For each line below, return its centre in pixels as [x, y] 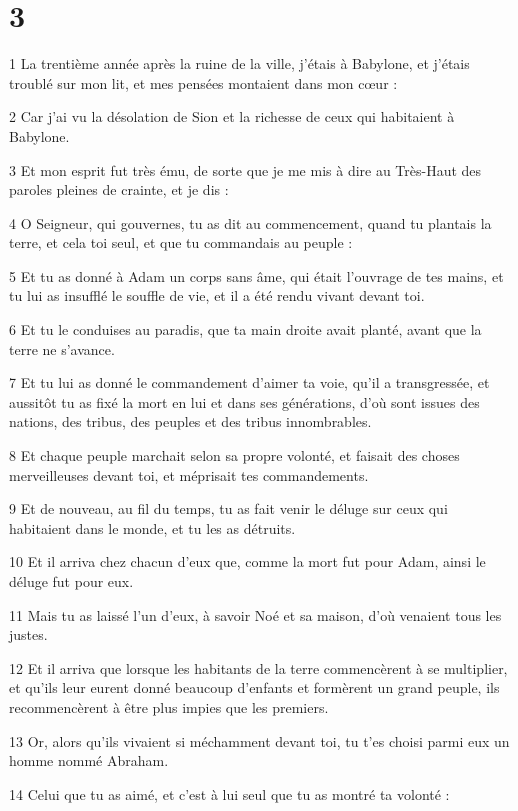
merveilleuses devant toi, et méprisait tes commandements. [189, 474]
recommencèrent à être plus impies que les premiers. [169, 706]
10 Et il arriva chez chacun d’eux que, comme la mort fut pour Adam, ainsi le [247, 561]
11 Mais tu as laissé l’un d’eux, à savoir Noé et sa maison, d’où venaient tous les [255, 614]
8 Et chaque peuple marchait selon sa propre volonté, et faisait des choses [234, 455]
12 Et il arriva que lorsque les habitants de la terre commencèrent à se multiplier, [258, 667]
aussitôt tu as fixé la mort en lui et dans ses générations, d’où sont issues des [244, 401]
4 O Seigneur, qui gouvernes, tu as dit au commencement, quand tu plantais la [250, 222]
